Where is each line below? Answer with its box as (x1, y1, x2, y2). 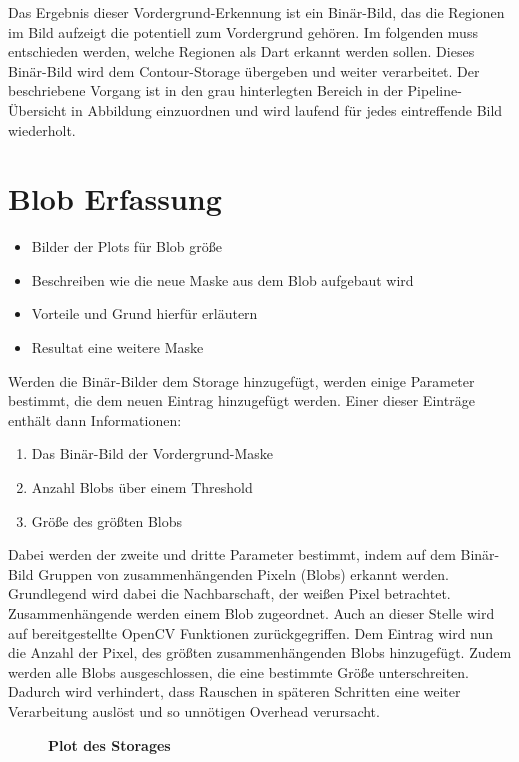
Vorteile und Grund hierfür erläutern (31, 303, 258, 324)
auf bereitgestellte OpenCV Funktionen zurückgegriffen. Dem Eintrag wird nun (8, 622, 494, 643)
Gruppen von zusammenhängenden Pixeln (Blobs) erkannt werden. (38, 563, 449, 584)
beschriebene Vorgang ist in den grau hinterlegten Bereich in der (8, 80, 403, 101)
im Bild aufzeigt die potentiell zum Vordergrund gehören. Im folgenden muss (8, 21, 478, 42)
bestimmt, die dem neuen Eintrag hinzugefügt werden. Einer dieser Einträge (8, 390, 475, 411)
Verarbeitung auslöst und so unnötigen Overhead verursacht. (8, 700, 380, 721)
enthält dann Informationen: (8, 409, 182, 430)
